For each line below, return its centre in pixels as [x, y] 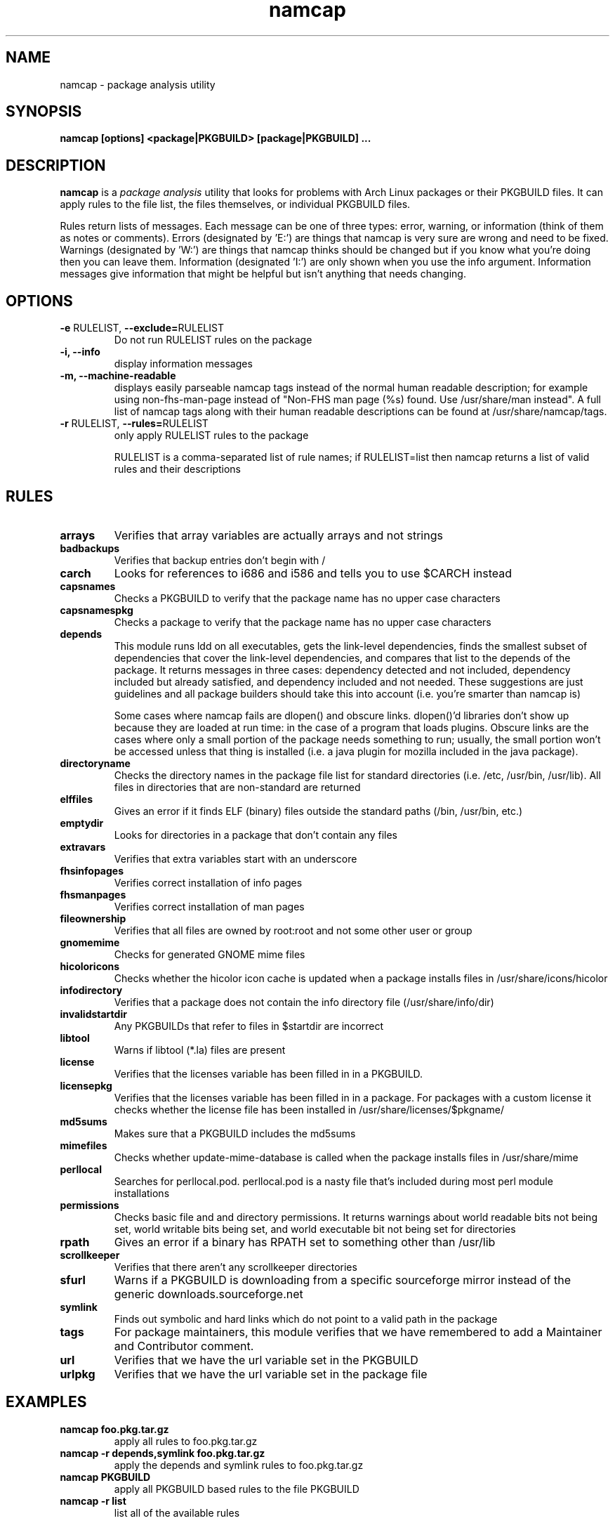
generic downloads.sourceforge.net [209, 1294]
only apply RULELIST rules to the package [211, 436]
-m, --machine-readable [118, 376]
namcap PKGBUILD [105, 1477]
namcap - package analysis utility [138, 84]
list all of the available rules [177, 1512]
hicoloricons [90, 966]
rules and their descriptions [178, 469]
